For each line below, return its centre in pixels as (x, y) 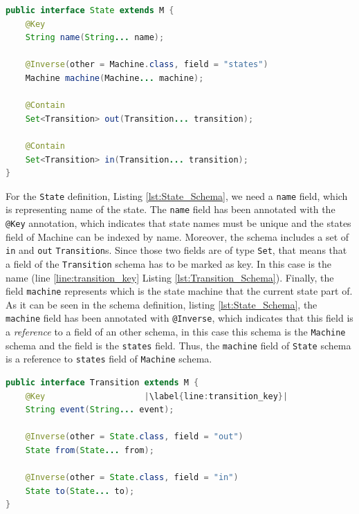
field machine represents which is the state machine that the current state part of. (179, 291)
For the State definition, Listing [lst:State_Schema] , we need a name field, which (177, 195)
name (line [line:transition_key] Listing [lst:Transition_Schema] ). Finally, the (170, 277)
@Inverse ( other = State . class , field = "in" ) (132, 478)
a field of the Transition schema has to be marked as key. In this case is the (169, 263)
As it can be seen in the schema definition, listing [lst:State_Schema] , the (162, 304)
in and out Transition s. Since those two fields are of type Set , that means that (176, 250)
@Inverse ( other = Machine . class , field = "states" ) (147, 65)
